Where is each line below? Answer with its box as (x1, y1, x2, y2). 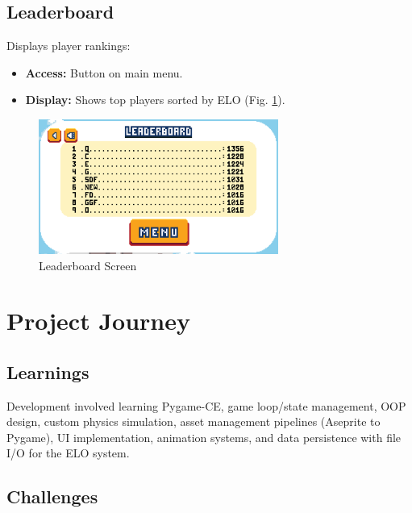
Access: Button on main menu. (25, 64, 183, 81)
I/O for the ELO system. (6, 444, 130, 461)
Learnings (6, 359, 89, 384)
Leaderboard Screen (39, 256, 137, 273)
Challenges (6, 484, 98, 509)
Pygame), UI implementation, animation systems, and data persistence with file (6, 428, 402, 445)
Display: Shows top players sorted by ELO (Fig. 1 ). (25, 91, 285, 108)
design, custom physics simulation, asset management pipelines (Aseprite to (6, 413, 381, 430)
